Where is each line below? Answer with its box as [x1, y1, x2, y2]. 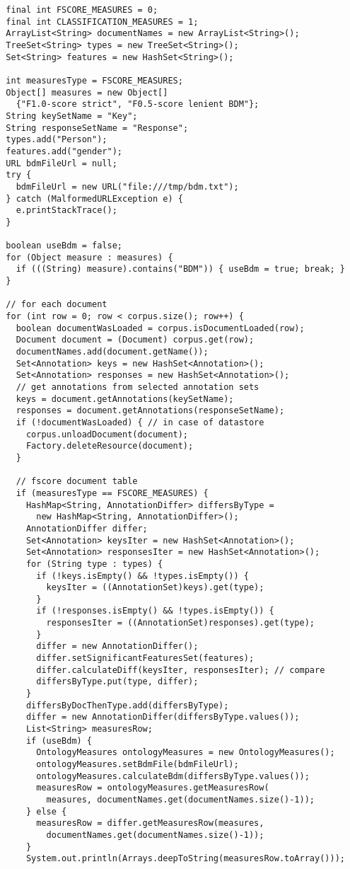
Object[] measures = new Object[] [6, 87, 168, 98]
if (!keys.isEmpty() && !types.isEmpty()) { [36, 570, 249, 581]
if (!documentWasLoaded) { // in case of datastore [16, 417, 264, 427]
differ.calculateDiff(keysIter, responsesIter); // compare [36, 664, 325, 675]
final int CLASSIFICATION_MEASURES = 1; [6, 16, 199, 27]
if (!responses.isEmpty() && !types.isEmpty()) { [36, 606, 274, 616]
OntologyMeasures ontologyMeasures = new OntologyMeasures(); [36, 747, 335, 758]
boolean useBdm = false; [6, 241, 122, 251]
